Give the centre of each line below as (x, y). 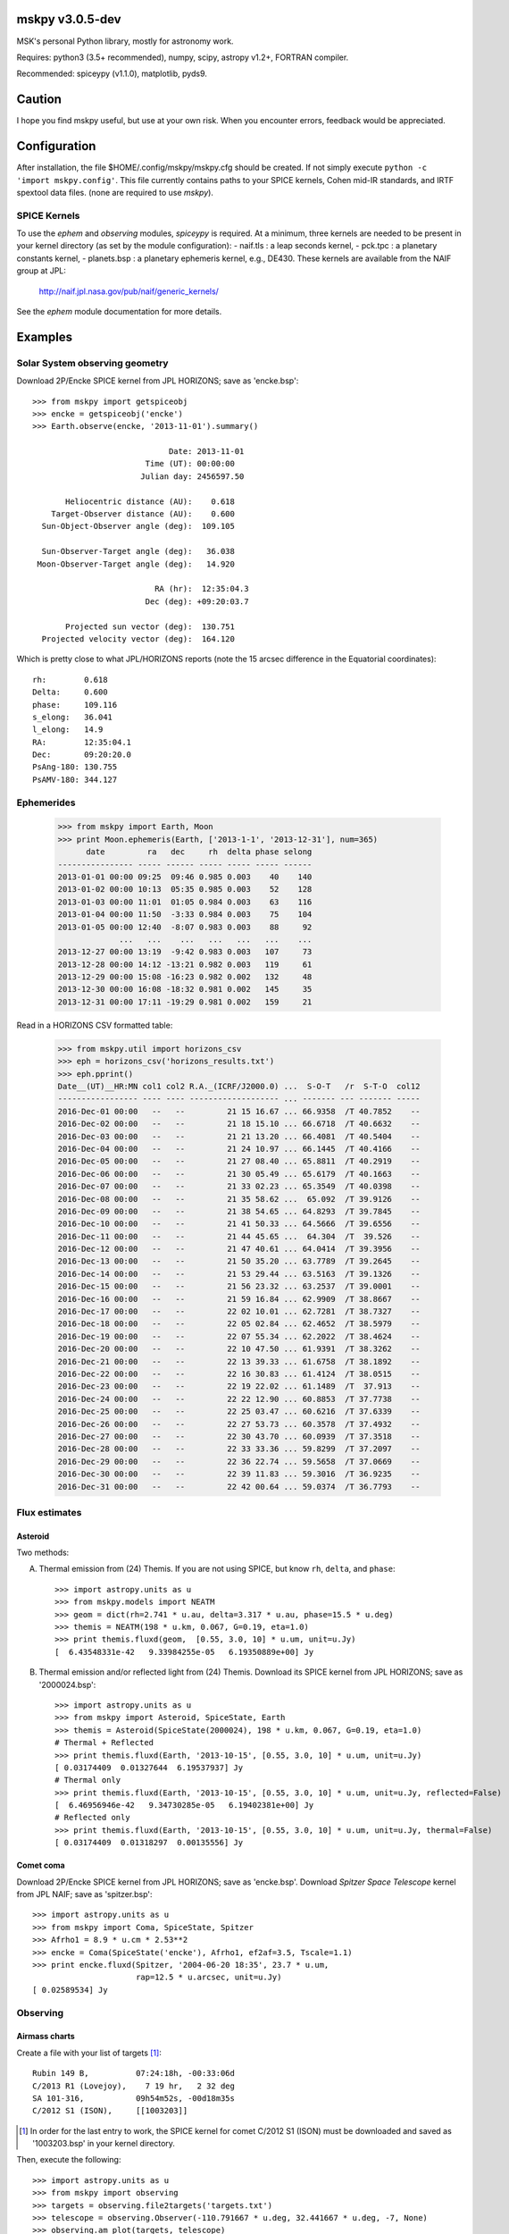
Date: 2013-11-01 (206, 452)
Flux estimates (49, 1512)
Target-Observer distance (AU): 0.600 (143, 514)
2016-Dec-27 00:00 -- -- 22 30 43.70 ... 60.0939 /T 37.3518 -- (239, 1436)
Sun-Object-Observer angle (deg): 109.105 (138, 526)
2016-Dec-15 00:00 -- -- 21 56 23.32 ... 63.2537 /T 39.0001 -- (239, 1286)
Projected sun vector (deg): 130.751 (150, 626)
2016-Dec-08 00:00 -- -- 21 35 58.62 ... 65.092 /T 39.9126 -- (239, 1199)
